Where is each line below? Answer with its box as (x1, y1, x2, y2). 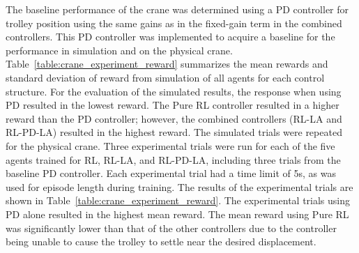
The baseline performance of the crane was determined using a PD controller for (6, 2, 349, 16)
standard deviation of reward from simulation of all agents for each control (6, 70, 325, 84)
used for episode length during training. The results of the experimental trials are (6, 179, 353, 194)
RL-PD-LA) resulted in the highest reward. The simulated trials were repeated (6, 125, 342, 139)
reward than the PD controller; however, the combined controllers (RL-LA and (6, 111, 342, 125)
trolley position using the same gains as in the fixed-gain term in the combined (6, 15, 342, 30)
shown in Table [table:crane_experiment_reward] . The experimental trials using (6, 193, 351, 208)
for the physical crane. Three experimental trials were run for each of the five (6, 138, 335, 153)
